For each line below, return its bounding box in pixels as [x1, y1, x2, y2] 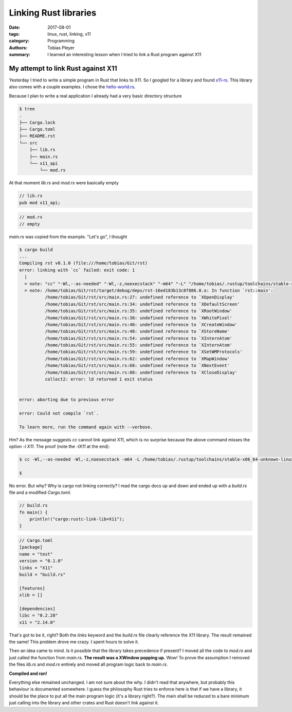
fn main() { [19, 510, 48, 515]
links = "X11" [19, 565, 53, 571]
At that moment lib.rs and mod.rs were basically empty [9, 180, 119, 186]
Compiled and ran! [9, 671, 47, 676]
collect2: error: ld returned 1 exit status [44, 376, 153, 382]
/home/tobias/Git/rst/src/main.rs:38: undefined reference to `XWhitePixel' [44, 315, 233, 320]
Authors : [9, 44, 28, 51]
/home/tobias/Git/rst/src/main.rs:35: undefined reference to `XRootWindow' [44, 308, 233, 314]
